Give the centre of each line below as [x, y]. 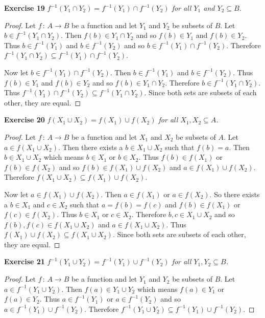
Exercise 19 [25, 8]
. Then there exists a [90, 147]
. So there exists [235, 194]
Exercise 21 [25, 261]
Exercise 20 [25, 120]
